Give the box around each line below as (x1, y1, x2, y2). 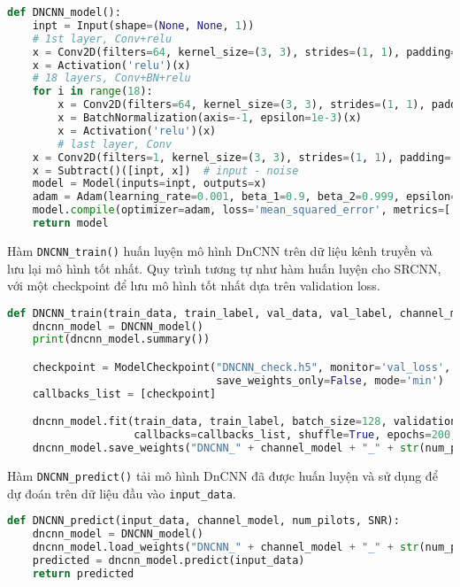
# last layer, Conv (57, 137, 172, 151)
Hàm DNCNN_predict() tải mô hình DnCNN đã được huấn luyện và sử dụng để (7, 466, 438, 484)
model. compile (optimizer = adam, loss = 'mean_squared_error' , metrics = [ (32, 204, 451, 217)
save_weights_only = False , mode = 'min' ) (216, 374, 445, 387)
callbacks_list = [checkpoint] (32, 387, 217, 400)
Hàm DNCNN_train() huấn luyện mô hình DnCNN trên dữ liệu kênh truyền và (7, 241, 433, 259)
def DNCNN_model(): (7, 6, 121, 19)
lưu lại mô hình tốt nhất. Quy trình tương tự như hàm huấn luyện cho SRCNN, (7, 259, 441, 277)
